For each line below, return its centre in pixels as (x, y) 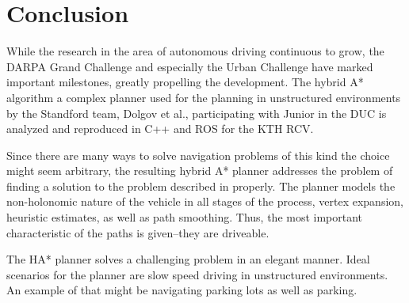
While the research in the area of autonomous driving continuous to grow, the (195, 51)
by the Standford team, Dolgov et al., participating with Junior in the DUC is (197, 113)
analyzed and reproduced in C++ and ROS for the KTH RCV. (160, 129)
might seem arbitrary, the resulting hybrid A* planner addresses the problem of (200, 170)
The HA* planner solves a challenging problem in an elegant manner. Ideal (188, 259)
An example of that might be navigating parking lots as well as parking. (182, 290)
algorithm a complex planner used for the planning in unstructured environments (204, 97)
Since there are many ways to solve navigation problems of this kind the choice (198, 155)
